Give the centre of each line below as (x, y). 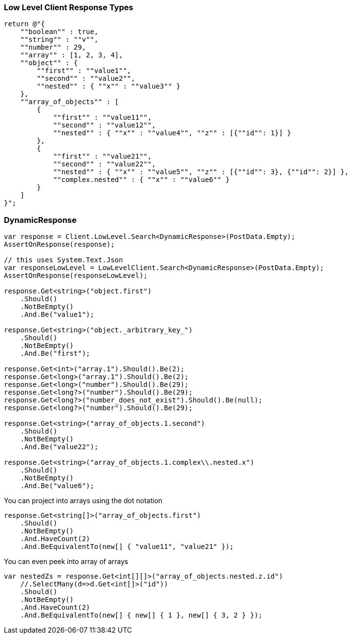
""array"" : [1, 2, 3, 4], (72, 55)
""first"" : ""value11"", (102, 118)
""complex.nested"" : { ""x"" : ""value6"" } (141, 180)
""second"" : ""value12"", (104, 125)
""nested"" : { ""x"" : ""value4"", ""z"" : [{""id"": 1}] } (172, 133)
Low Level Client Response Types (69, 7)
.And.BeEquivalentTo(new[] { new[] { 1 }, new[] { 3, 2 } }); (141, 615)
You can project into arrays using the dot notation (83, 501)
